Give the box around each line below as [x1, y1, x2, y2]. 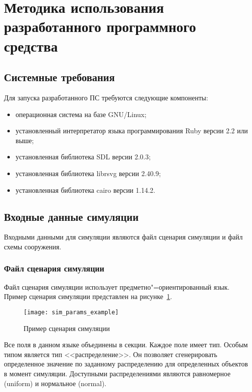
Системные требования [4, 69, 115, 85]
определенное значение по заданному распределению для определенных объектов [4, 359, 248, 369]
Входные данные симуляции [4, 209, 139, 224]
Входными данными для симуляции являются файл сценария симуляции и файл [4, 232, 243, 242]
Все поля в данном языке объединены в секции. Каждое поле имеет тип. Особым [4, 339, 248, 350]
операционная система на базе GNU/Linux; [15, 109, 147, 119]
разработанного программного [4, 16, 196, 36]
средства [4, 35, 58, 56]
